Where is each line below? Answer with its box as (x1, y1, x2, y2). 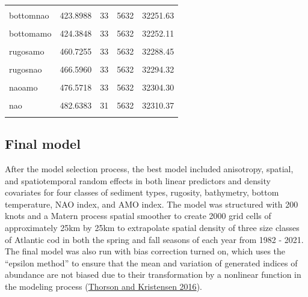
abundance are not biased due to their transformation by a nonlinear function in (5, 268, 301, 281)
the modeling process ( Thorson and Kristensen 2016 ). (5, 280, 202, 292)
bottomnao (9, 9, 49, 21)
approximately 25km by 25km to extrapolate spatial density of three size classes (5, 221, 300, 233)
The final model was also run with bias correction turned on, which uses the (5, 245, 286, 257)
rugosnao (9, 63, 42, 76)
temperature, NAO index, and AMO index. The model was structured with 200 (5, 197, 298, 210)
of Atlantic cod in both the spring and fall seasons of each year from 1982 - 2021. (5, 233, 304, 245)
